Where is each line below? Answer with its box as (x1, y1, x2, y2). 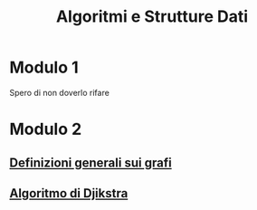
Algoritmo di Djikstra (9, 186, 128, 201)
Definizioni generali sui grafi (9, 155, 172, 170)
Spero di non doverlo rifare (9, 87, 110, 98)
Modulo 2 (9, 119, 82, 139)
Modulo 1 (9, 57, 79, 78)
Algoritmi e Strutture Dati (55, 6, 249, 27)
